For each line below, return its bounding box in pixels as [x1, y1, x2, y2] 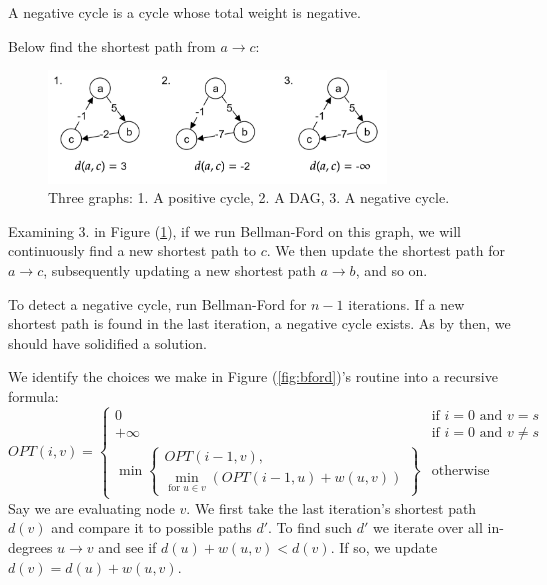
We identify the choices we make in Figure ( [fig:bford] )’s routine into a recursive [8, 366, 498, 387]
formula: [8, 385, 59, 406]
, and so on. [355, 259, 428, 280]
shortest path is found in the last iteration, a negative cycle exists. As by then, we [8, 313, 511, 334]
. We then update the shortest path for [266, 240, 505, 261]
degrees [8, 537, 53, 558]
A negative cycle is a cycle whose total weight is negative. [8, 2, 361, 22]
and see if [98, 537, 157, 558]
